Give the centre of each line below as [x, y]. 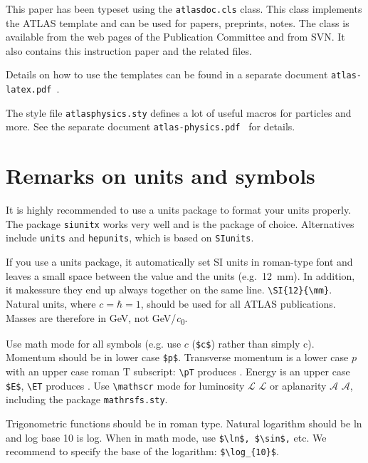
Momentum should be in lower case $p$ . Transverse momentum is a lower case [177, 357]
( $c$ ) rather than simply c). [253, 343]
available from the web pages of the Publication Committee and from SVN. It [175, 37]
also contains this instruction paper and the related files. [129, 50]
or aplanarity [298, 385]
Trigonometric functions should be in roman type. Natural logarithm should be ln [184, 423]
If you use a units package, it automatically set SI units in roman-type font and [179, 262]
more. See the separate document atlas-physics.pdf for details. [151, 126]
